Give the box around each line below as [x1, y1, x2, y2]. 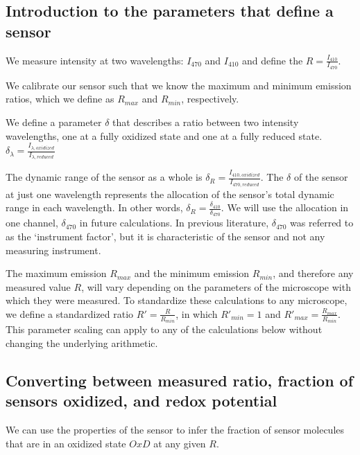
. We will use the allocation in [221, 200, 349, 215]
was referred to [290, 215, 354, 230]
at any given [153, 436, 206, 450]
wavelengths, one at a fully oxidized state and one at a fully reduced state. [6, 128, 323, 143]
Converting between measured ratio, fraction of [6, 370, 354, 391]
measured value [6, 279, 71, 294]
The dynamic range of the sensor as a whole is [6, 170, 203, 184]
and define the [242, 53, 303, 67]
